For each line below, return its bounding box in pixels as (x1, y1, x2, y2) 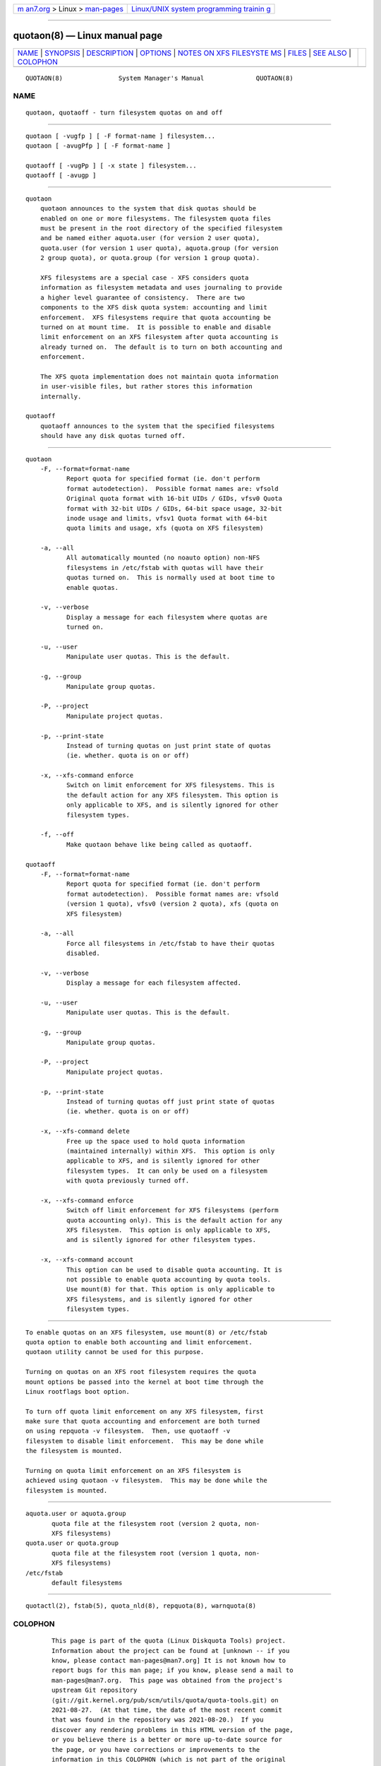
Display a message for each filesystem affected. (66, 979, 241, 987)
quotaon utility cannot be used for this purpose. (25, 1348, 205, 1356)
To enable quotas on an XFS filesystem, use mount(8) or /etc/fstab (25, 1328, 267, 1337)
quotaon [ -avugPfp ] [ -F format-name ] (25, 142, 171, 150)
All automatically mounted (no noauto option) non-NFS (66, 554, 260, 562)
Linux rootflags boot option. (25, 1387, 131, 1395)
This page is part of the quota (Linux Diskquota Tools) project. (52, 1637, 286, 1645)
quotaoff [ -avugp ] (25, 172, 97, 179)
